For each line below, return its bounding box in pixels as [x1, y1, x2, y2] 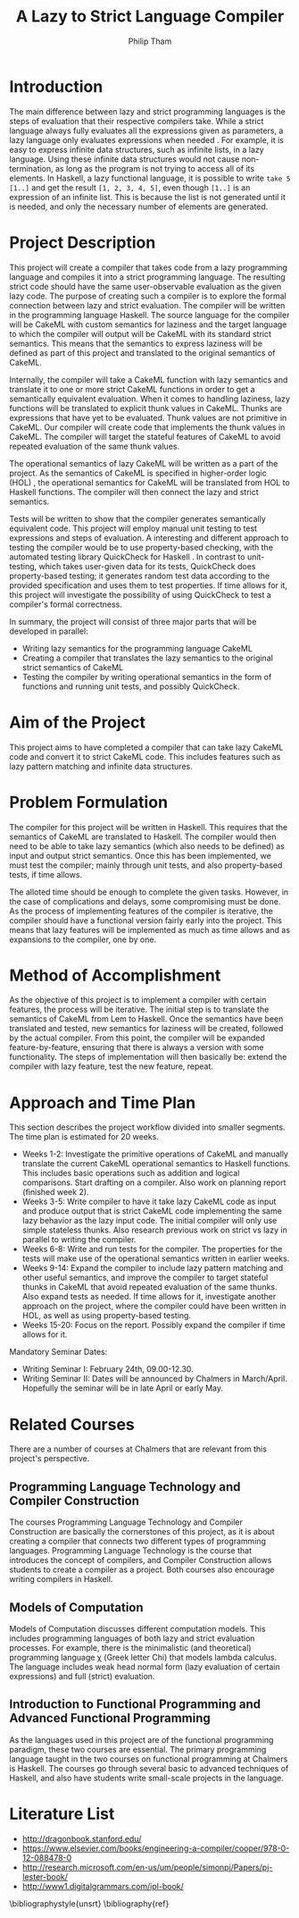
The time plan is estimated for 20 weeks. [9, 1131, 159, 1142]
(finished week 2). [21, 1187, 89, 1198]
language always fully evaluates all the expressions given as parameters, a [9, 125, 284, 136]
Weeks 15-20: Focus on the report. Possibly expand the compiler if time [21, 1320, 286, 1331]
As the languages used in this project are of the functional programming [9, 1734, 274, 1745]
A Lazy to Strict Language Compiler [15, 6, 285, 27]
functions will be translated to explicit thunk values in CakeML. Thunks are [9, 402, 283, 413]
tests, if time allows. [9, 869, 83, 879]
